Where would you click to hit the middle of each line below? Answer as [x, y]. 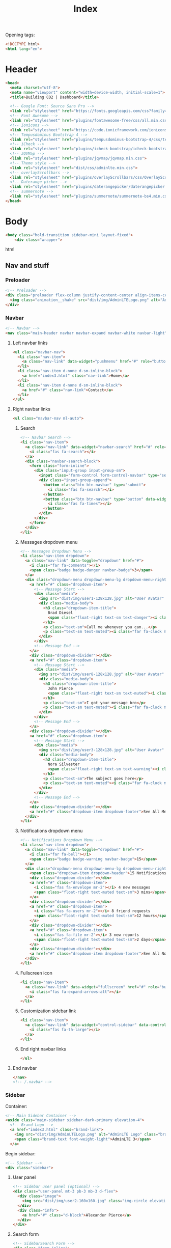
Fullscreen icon [36, 973]
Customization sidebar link [48, 1011]
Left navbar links [30, 343]
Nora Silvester [64, 764]
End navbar [25, 1068]
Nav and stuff [27, 265]
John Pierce [60, 688]
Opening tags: [20, 35]
